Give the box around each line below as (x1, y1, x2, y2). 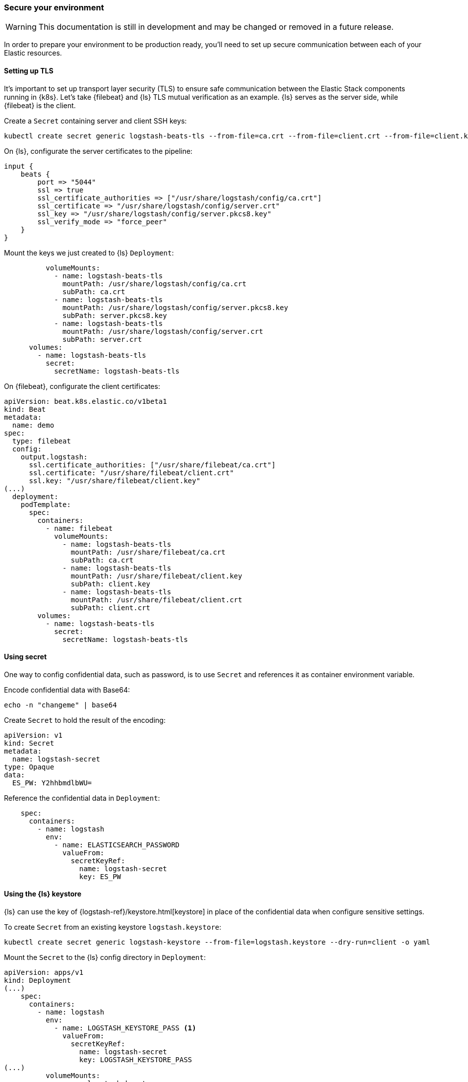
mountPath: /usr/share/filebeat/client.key (70, 572, 242, 580)
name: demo (12, 421, 55, 429)
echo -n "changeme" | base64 (4, 700, 117, 709)
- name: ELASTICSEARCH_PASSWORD (54, 840, 180, 849)
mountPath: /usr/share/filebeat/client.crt (70, 595, 242, 604)
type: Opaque (4, 763, 55, 771)
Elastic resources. (4, 49, 62, 58)
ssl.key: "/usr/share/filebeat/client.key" (29, 476, 201, 485)
